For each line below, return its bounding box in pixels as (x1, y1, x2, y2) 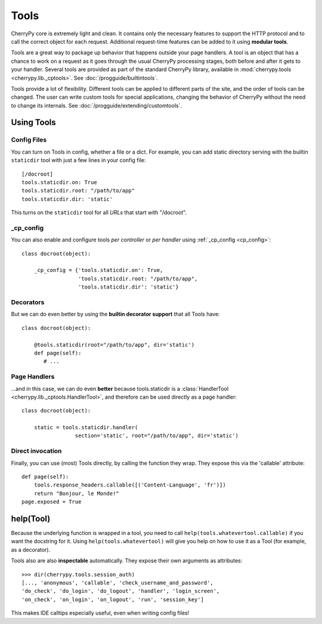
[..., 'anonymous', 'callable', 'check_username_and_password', (21, 580, 214, 586)
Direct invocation (11, 447, 62, 455)
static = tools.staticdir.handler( (33, 424, 138, 431)
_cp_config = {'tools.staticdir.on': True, (33, 267, 163, 274)
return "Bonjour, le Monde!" (33, 490, 119, 497)
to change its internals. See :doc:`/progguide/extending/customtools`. (11, 102, 182, 109)
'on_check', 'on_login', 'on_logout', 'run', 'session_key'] (21, 596, 204, 603)
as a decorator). (11, 546, 51, 553)
